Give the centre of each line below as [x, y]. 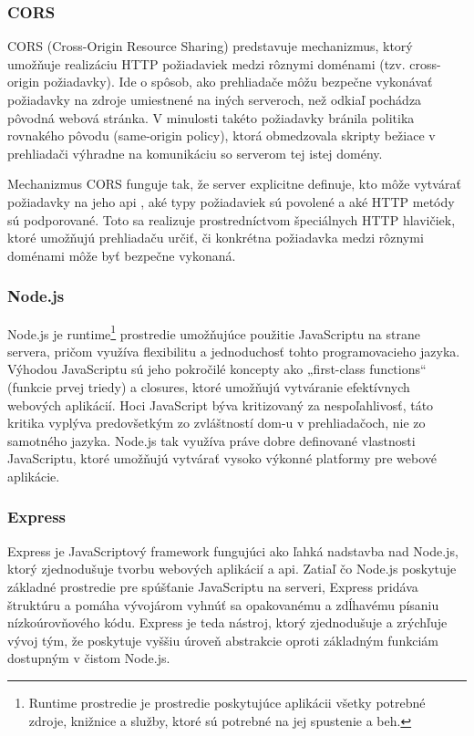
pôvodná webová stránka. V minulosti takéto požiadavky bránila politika [211, 117]
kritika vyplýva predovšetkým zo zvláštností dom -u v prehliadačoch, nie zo [216, 423]
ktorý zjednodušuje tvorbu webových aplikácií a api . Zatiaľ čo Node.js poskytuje [232, 569]
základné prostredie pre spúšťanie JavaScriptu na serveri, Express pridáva [213, 586]
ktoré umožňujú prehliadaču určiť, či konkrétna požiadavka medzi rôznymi [216, 238]
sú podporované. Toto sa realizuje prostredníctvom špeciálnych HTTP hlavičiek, [232, 219]
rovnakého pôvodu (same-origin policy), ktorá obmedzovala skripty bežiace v [222, 135]
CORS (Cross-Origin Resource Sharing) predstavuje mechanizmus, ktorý [210, 46]
